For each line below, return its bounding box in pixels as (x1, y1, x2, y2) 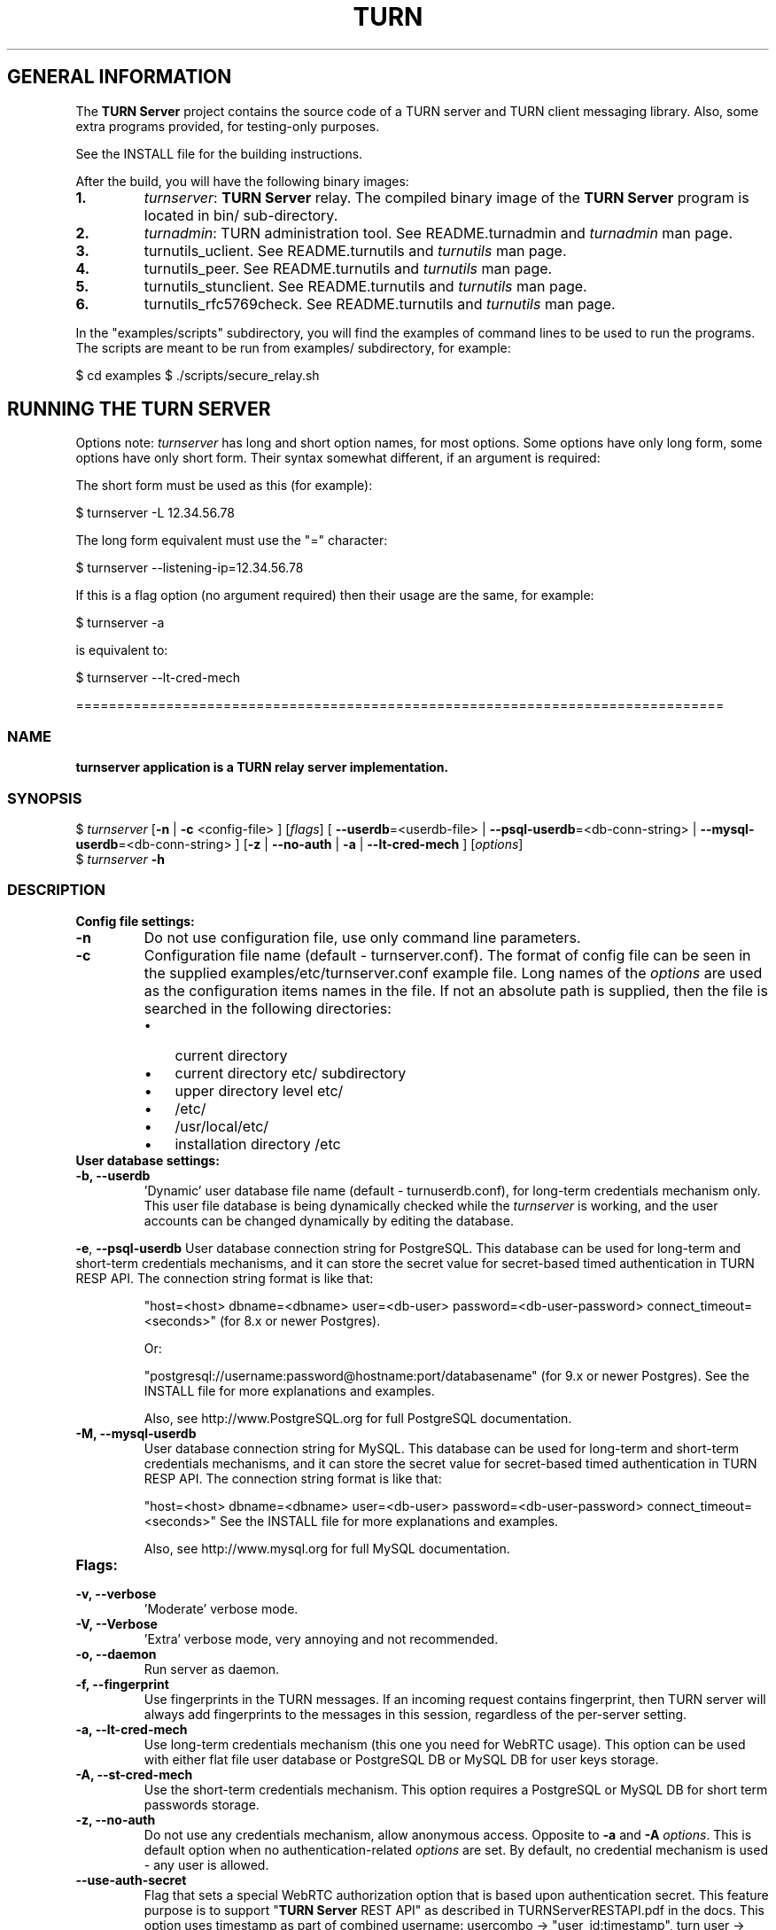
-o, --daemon (75, 1646, 157, 1662)
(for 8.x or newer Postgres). (219, 1312, 381, 1328)
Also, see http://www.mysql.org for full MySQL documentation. (144, 1540, 510, 1556)
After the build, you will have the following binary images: (75, 173, 409, 189)
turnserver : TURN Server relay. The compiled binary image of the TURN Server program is (144, 188, 749, 206)
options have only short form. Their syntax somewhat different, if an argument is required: (75, 450, 601, 466)
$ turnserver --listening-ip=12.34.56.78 (75, 560, 304, 576)
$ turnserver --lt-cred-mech (75, 670, 241, 686)
